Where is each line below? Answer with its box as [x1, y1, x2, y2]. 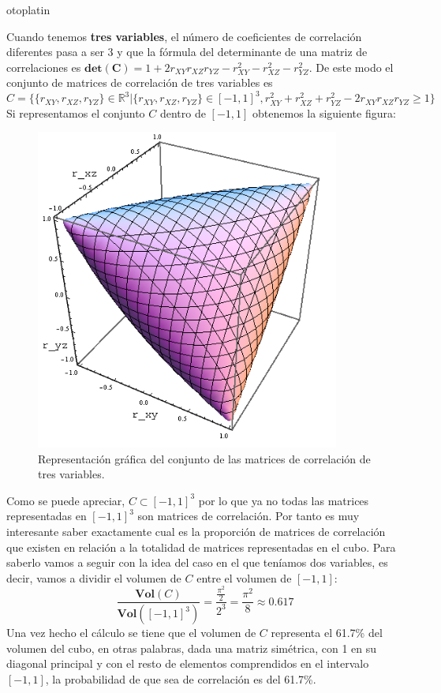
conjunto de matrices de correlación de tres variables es [6, 74, 273, 91]
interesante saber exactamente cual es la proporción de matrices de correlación [6, 523, 386, 540]
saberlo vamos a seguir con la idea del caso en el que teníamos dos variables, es [6, 554, 388, 571]
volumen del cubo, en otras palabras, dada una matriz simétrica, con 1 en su [6, 639, 377, 656]
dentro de [159, 104, 206, 121]
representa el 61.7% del [271, 624, 383, 641]
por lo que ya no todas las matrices [198, 492, 369, 508]
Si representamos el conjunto [6, 104, 145, 121]
